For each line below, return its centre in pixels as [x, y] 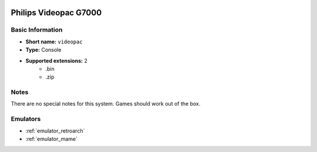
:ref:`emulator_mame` [51, 139]
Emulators [26, 119]
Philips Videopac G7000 [56, 13]
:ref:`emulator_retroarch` [55, 131]
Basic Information [37, 30]
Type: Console [43, 50]
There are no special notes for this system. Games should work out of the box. [106, 104]
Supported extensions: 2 [56, 60]
